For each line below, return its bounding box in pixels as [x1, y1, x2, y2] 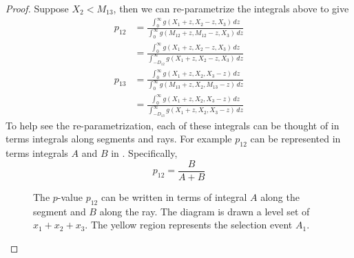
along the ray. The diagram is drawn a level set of [99, 204, 310, 218]
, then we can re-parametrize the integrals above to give [113, 1, 349, 15]
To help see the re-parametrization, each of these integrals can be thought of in [6, 118, 340, 132]
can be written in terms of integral [101, 189, 247, 204]
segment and [33, 204, 86, 218]
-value [57, 189, 83, 204]
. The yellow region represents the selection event [85, 217, 293, 232]
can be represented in [250, 131, 341, 146]
